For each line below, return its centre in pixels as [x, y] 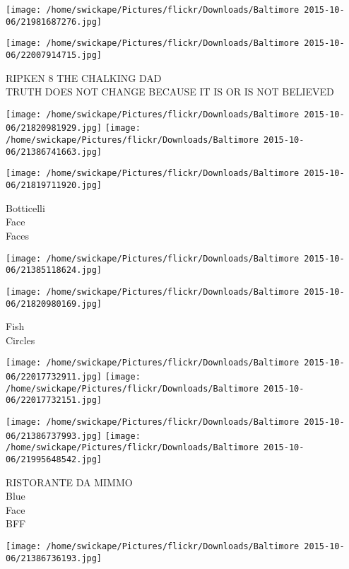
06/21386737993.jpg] [54, 436]
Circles [20, 340]
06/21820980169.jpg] [54, 304]
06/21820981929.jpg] [54, 128]
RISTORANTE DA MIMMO [69, 482]
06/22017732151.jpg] [54, 400]
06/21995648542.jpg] [54, 459]
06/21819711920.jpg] [54, 186]
